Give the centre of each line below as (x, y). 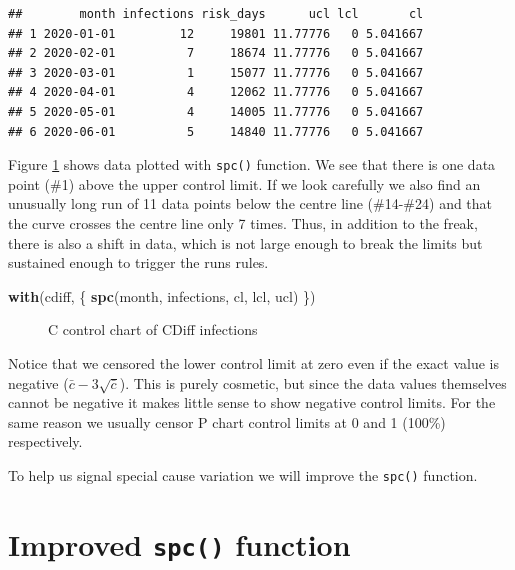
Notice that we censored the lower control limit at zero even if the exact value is (253, 362)
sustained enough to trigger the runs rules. (138, 262)
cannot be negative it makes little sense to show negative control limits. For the (252, 402)
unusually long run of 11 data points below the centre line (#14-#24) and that (250, 203)
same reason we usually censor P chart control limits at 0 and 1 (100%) (227, 421)
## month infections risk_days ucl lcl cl (216, 14)
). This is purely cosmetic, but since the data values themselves (313, 382)
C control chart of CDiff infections (153, 329)
